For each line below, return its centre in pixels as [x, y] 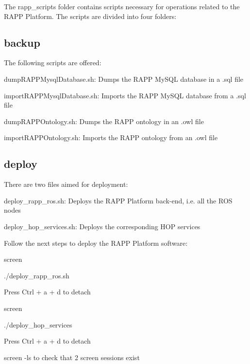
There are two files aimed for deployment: [66, 184]
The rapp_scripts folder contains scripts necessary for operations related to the [122, 6]
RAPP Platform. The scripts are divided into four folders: [90, 16]
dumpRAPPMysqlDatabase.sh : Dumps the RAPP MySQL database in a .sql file [124, 79]
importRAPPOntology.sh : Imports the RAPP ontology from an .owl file [111, 137]
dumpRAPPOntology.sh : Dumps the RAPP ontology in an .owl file [104, 121]
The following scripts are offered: [53, 63]
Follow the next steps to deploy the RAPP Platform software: [96, 243]
